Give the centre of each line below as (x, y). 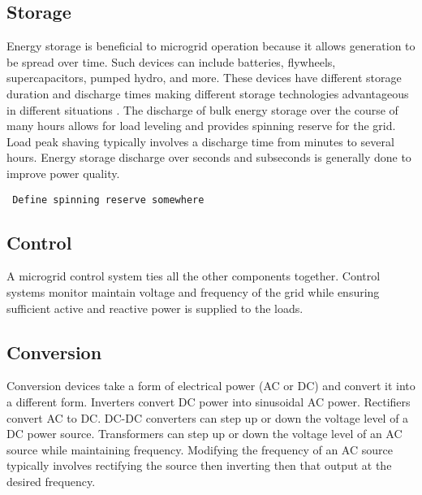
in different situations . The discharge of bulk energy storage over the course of (202, 109)
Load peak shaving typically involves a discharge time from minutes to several (200, 141)
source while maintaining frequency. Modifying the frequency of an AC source (200, 449)
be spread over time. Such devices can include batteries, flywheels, (171, 61)
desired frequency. (51, 481)
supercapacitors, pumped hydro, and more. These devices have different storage (204, 78)
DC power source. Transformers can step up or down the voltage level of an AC (205, 434)
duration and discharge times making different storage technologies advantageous (208, 93)
